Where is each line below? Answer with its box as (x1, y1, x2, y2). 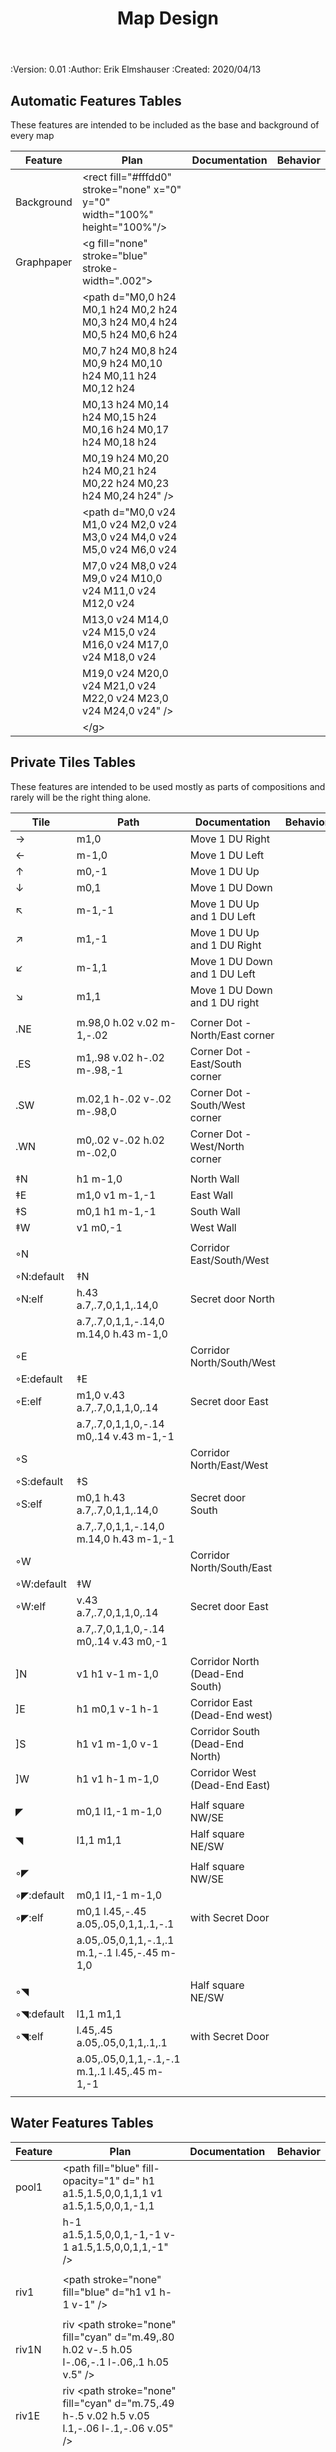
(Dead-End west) (189, 1708, 273, 1722)
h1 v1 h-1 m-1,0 (76, 1772, 160, 1786)
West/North (189, 1139, 245, 1153)
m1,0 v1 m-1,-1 (76, 1188, 157, 1202)
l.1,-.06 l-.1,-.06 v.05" (62, 2421, 174, 2435)
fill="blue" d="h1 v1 (62, 2285, 157, 2299)
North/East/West (189, 1458, 269, 1472)
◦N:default (15, 1269, 65, 1283)
